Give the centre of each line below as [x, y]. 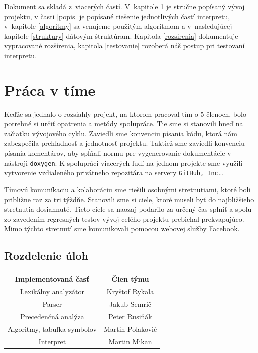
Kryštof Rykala [130, 292]
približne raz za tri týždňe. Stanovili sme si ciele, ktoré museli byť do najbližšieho [129, 199]
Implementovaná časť [52, 279]
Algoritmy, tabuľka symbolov [52, 329]
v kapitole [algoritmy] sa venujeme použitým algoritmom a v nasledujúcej [118, 26]
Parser [52, 304]
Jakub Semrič [130, 304]
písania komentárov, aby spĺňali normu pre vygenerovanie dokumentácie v [118, 153]
